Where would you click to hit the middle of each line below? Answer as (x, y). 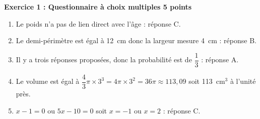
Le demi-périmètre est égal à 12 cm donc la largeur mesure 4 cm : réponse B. (136, 40)
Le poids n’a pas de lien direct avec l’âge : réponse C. (98, 23)
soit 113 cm (207, 81)
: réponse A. (220, 59)
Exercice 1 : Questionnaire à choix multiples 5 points (98, 7)
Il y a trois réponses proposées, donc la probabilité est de (104, 59)
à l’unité (243, 81)
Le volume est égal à (48, 81)
